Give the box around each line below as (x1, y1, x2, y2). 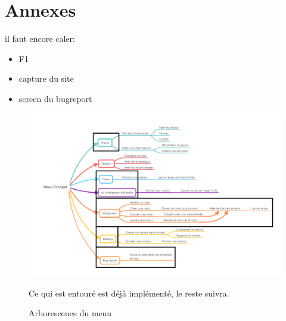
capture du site (18, 72, 74, 85)
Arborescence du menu (29, 307, 111, 319)
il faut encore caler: (5, 32, 75, 45)
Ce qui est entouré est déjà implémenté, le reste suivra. (29, 286, 229, 299)
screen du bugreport (18, 92, 92, 104)
